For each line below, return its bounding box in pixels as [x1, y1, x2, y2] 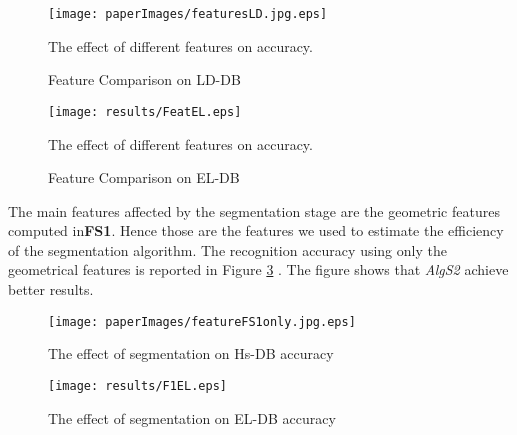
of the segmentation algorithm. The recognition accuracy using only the [8, 239, 447, 260]
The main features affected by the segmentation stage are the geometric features [8, 200, 500, 221]
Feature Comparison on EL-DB [48, 167, 240, 188]
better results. [8, 279, 94, 300]
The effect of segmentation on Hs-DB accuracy [48, 343, 334, 364]
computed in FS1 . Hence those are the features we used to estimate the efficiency [8, 220, 504, 241]
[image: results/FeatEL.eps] [48, 104, 242, 119]
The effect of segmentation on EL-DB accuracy [48, 407, 336, 428]
